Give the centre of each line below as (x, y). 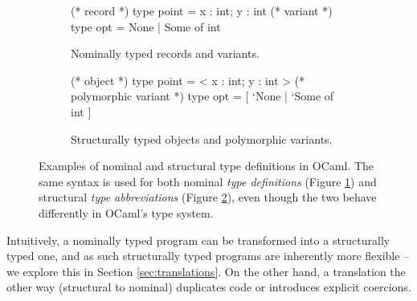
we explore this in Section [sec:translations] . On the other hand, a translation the (206, 271)
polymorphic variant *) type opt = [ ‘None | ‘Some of (202, 96)
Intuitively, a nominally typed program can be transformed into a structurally (198, 240)
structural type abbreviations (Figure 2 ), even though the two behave (208, 197)
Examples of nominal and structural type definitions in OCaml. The (206, 166)
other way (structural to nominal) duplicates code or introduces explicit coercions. (209, 287)
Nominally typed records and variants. (165, 53)
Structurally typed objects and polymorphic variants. (202, 138)
